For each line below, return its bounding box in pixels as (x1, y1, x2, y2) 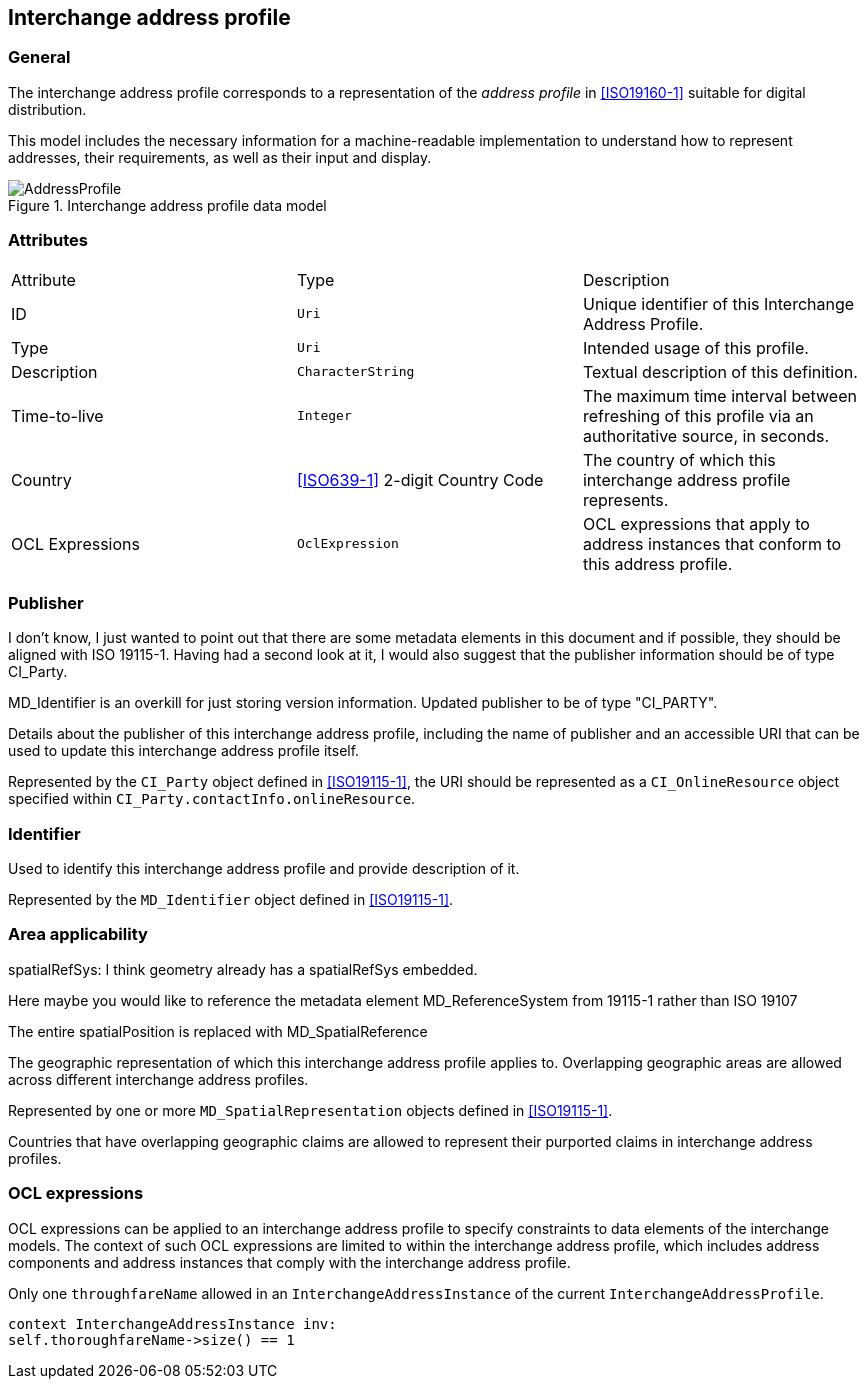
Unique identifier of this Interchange (582, 293, 855, 314)
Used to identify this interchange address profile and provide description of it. (8, 860, 520, 878)
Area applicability (8, 924, 148, 945)
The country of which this (582, 449, 776, 470)
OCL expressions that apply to (582, 513, 810, 534)
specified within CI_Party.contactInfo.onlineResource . (8, 790, 416, 808)
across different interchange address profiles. (8, 1070, 309, 1088)
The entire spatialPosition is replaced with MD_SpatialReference (8, 1022, 428, 1040)
